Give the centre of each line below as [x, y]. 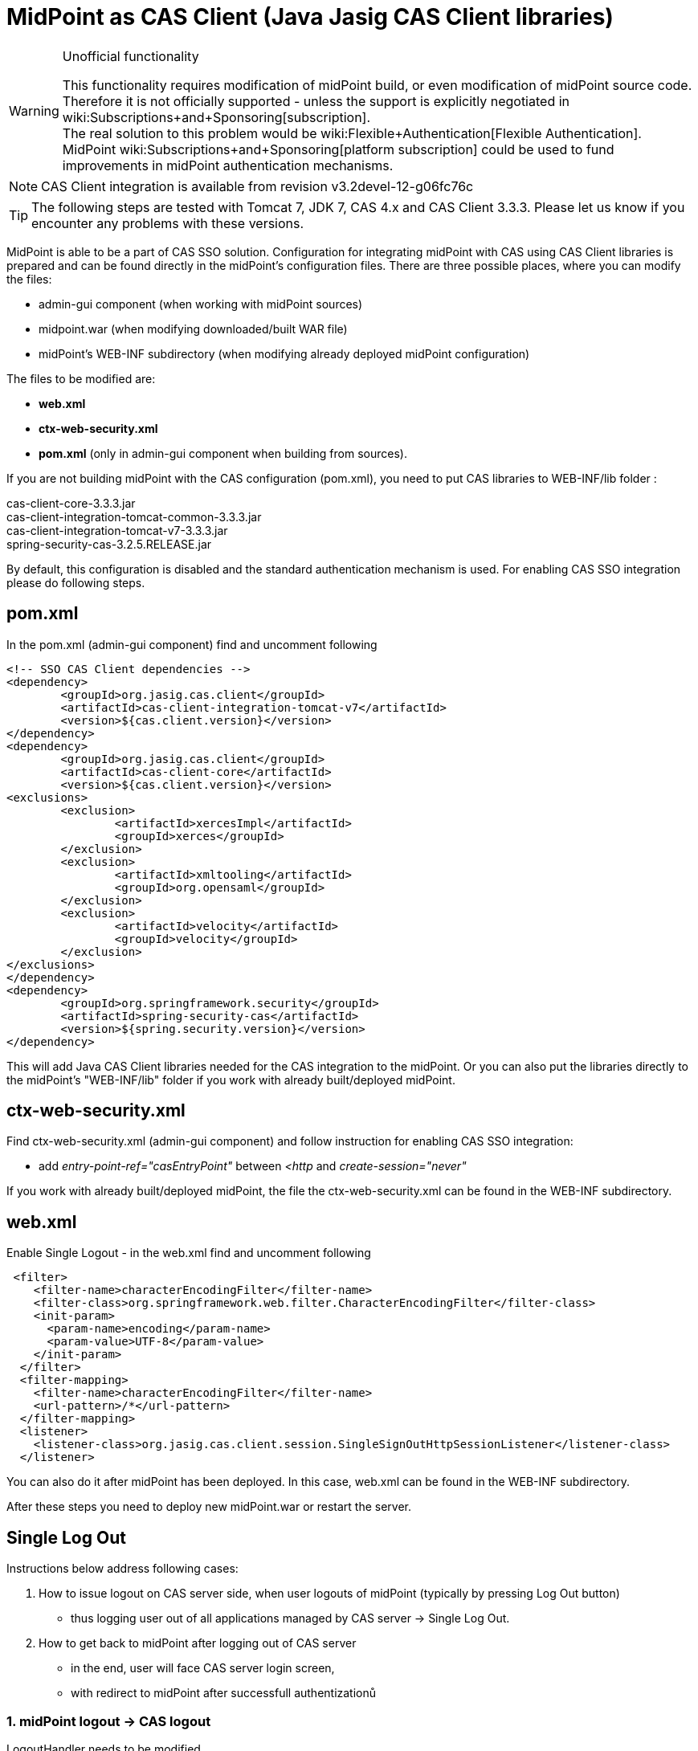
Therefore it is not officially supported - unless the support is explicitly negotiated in [316, 101]
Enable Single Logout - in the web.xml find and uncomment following [189, 1253]
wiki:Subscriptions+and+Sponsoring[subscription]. [216, 117]
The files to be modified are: [81, 378]
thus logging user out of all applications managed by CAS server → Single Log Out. [290, 1618]
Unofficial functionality [131, 56]
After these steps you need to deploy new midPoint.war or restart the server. [209, 1507]
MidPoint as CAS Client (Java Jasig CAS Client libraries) [310, 17]
